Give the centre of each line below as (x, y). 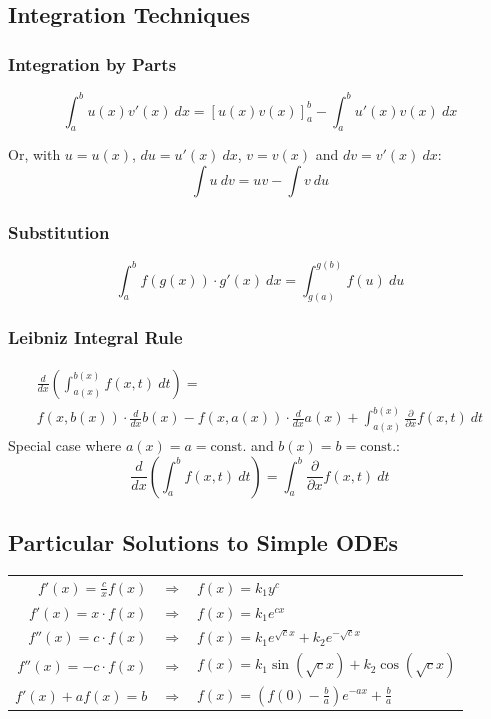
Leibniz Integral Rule (95, 337)
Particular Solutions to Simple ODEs (203, 541)
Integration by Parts (92, 63)
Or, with (34, 154)
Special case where (65, 444)
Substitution (59, 231)
